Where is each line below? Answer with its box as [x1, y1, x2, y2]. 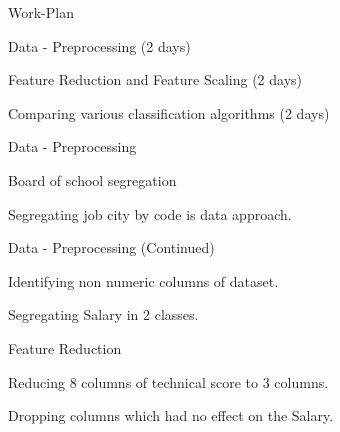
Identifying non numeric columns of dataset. [8, 270, 279, 291]
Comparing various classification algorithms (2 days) [8, 102, 330, 123]
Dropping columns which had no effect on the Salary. [8, 405, 334, 426]
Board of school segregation [8, 169, 177, 190]
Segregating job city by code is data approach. [8, 203, 292, 224]
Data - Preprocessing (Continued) [8, 237, 215, 258]
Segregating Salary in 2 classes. [8, 304, 199, 325]
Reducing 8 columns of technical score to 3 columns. [8, 371, 329, 392]
